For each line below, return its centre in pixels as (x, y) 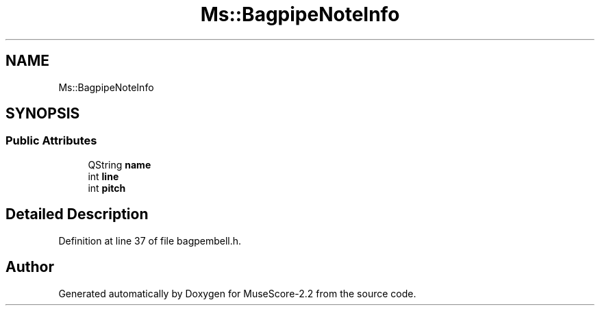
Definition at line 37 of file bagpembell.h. (150, 240)
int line (103, 176)
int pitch (107, 188)
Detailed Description (77, 214)
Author (30, 267)
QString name (120, 164)
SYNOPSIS (43, 114)
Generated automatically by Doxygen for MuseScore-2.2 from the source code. (237, 293)
